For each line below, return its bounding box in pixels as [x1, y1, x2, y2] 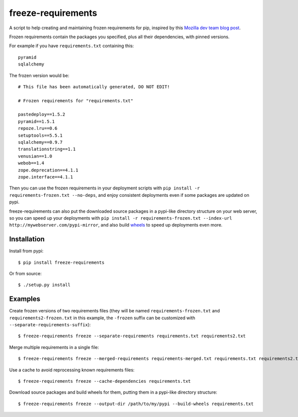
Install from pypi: [9, 248, 44, 254]
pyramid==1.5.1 [18, 119, 55, 124]
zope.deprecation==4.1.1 [18, 167, 78, 173]
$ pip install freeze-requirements [18, 259, 105, 265]
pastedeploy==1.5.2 [18, 112, 66, 118]
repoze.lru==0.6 [18, 125, 58, 131]
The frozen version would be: [9, 72, 70, 78]
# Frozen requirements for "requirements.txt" [18, 98, 134, 104]
